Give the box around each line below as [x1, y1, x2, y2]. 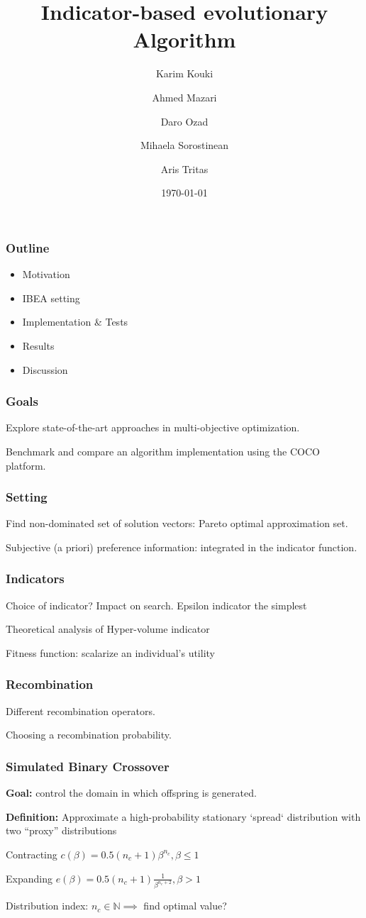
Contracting [6, 846, 57, 861]
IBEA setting [22, 290, 80, 305]
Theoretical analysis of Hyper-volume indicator [6, 621, 210, 636]
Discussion [22, 362, 68, 377]
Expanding [6, 870, 52, 885]
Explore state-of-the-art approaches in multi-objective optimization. [6, 420, 300, 435]
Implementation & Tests [22, 314, 128, 329]
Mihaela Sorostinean [140, 138, 229, 153]
